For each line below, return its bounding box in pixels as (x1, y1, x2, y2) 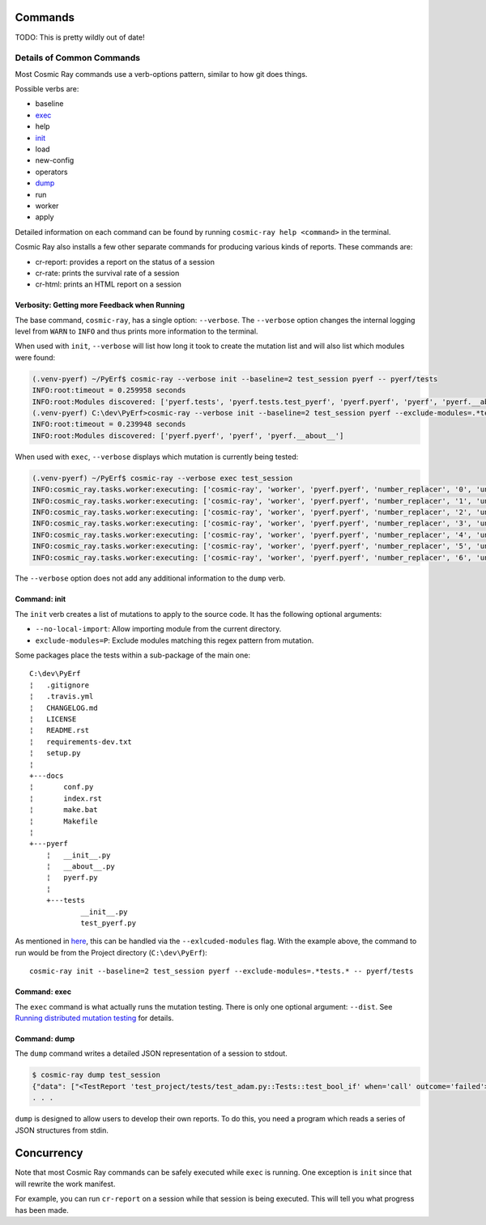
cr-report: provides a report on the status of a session (35, 257, 215, 266)
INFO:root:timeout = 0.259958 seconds (32, 385, 186, 395)
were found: (15, 352, 56, 362)
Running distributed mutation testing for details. (15, 1013, 174, 1023)
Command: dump (15, 1033, 75, 1044)
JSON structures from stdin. (15, 1125, 109, 1135)
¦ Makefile (29, 816, 98, 826)
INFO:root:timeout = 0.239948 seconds (32, 419, 186, 429)
